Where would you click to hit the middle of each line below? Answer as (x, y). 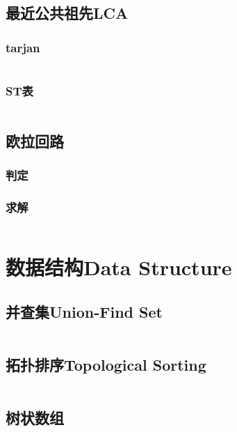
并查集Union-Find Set (84, 311)
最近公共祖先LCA (67, 13)
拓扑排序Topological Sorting (106, 365)
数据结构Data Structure (119, 267)
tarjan (23, 47)
